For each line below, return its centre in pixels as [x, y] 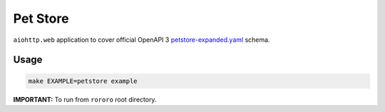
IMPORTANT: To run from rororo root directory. [85, 99]
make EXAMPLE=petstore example [83, 81]
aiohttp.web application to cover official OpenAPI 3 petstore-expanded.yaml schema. [142, 40]
